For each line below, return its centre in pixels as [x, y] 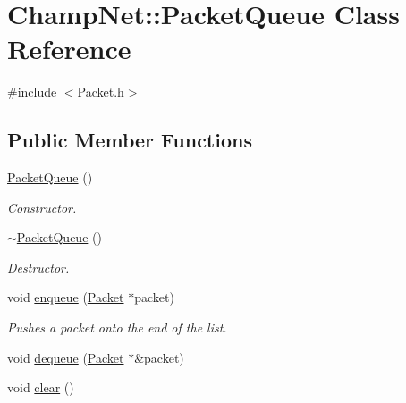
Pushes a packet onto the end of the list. [117, 327]
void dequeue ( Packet [66, 357]
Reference [69, 49]
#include [32, 92]
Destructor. [38, 267]
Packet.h [101, 92]
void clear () [41, 387]
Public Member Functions [130, 140]
